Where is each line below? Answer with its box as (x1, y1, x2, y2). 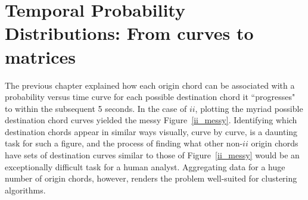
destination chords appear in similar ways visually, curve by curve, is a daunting (5, 125, 298, 137)
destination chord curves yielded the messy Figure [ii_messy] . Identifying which (5, 114, 297, 126)
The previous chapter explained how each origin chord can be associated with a (5, 79, 295, 91)
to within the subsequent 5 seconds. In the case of (5, 102, 187, 114)
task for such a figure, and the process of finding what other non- (5, 137, 243, 149)
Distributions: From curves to (5, 21, 254, 45)
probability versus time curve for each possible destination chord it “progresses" (5, 90, 295, 103)
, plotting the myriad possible (195, 102, 303, 114)
